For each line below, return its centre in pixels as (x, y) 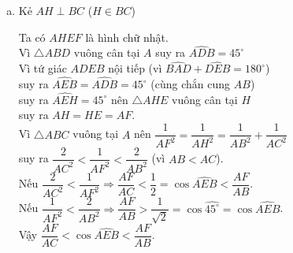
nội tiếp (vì (135, 68)
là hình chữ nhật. (127, 37)
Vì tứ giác (43, 68)
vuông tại (96, 134)
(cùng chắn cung (191, 84)
